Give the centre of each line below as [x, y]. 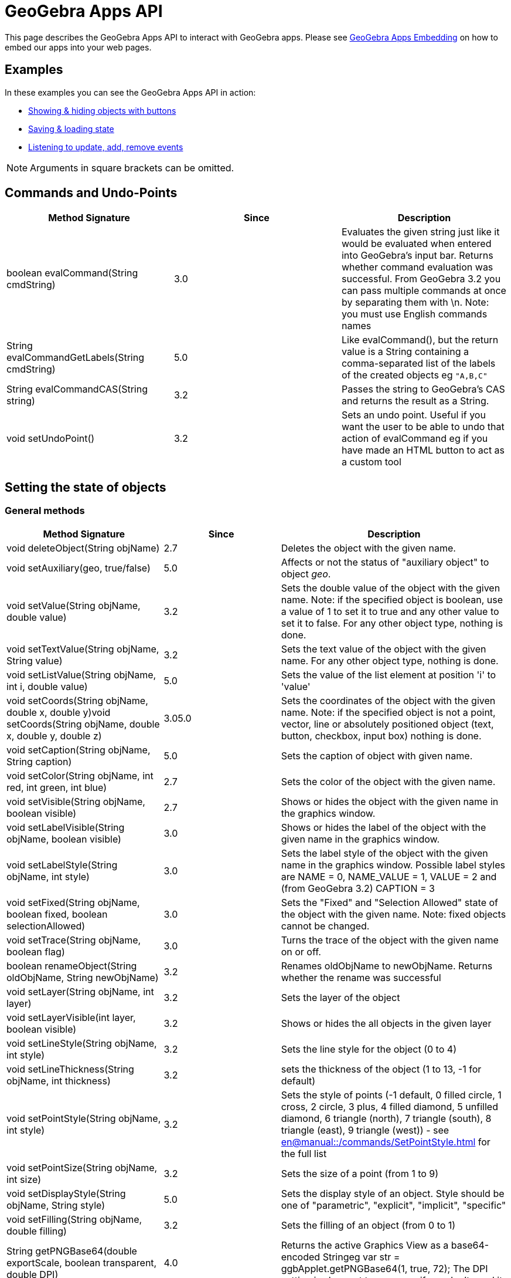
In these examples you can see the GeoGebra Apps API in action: [130, 92]
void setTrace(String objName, [74, 940]
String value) [35, 660]
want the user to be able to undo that [423, 427]
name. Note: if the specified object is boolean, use [392, 599]
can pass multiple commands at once [424, 291]
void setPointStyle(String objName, [84, 1118]
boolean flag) [36, 951]
